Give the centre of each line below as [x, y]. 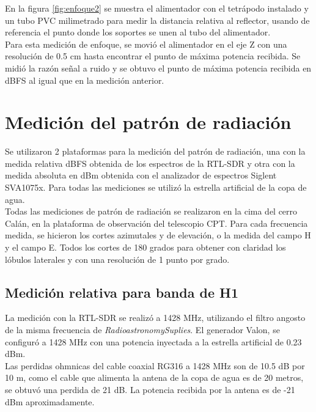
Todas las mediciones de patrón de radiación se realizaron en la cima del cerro [151, 211]
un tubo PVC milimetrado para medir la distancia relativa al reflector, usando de [157, 20]
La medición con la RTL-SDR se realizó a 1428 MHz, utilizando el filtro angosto [155, 318]
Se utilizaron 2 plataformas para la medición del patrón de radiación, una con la [155, 151]
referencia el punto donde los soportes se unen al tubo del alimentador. [138, 32]
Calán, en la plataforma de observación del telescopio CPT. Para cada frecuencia [156, 223]
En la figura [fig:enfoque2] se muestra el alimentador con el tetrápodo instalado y [157, 8]
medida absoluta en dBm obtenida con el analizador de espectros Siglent [141, 175]
